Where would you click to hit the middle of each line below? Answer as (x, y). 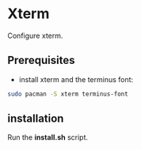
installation (36, 119)
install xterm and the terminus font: (76, 79)
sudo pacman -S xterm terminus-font (68, 94)
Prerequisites (41, 60)
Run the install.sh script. (48, 137)
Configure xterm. (35, 36)
